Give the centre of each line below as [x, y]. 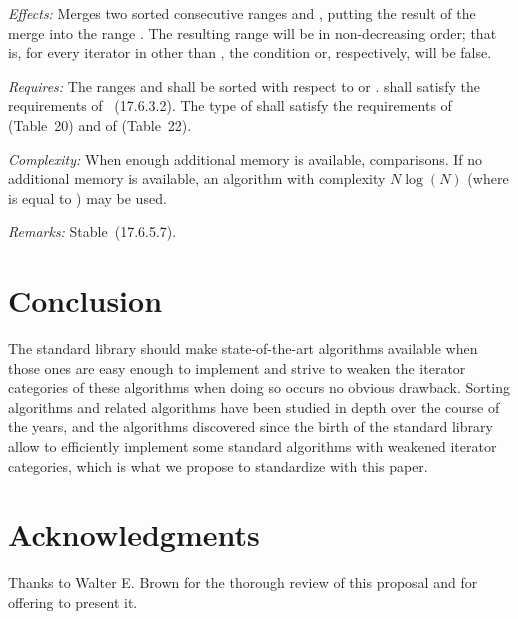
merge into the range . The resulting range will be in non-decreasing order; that [252, 32]
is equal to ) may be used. [87, 197]
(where [488, 178]
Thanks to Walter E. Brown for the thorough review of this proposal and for [243, 582]
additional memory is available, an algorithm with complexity [197, 178]
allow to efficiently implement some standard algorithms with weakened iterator [252, 446]
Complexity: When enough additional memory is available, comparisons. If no [245, 158]
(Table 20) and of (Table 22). [100, 124]
